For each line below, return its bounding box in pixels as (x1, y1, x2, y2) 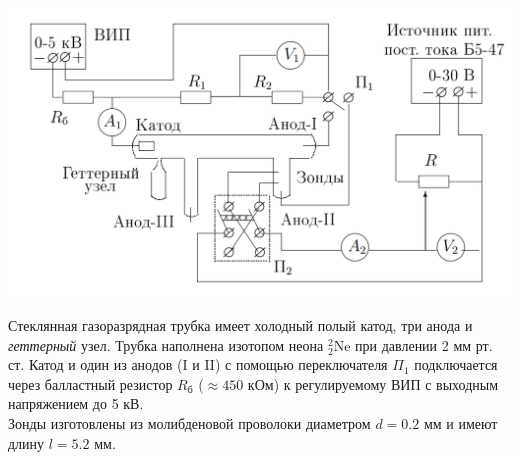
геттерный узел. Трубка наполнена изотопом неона (8, 334, 324, 355)
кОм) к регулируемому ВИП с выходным (247, 373, 499, 394)
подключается (414, 354, 498, 375)
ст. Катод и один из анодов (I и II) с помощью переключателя (8, 354, 388, 375)
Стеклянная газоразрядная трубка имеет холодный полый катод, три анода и (8, 315, 473, 336)
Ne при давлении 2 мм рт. (333, 334, 493, 355)
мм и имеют (423, 413, 498, 434)
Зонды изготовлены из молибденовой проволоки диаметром (8, 413, 371, 434)
